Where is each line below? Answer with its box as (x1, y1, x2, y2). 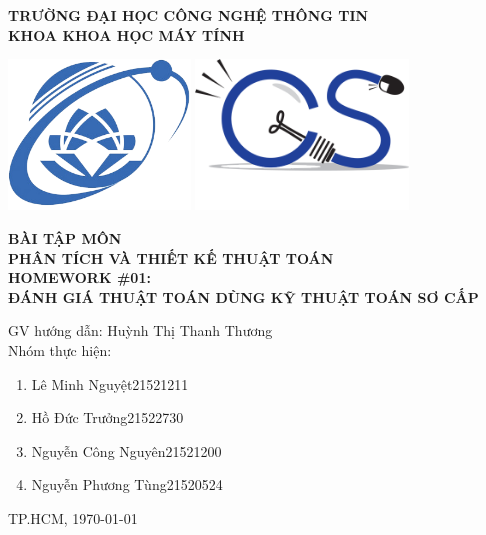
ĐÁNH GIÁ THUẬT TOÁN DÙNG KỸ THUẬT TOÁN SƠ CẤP (8, 286, 479, 307)
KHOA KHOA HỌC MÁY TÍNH (8, 24, 245, 45)
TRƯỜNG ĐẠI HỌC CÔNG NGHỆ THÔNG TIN (8, 5, 369, 25)
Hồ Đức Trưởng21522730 (31, 407, 184, 428)
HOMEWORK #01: (8, 267, 151, 288)
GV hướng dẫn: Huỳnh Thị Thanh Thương (8, 320, 273, 341)
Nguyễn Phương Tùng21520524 (31, 474, 223, 495)
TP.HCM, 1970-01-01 (8, 507, 138, 528)
